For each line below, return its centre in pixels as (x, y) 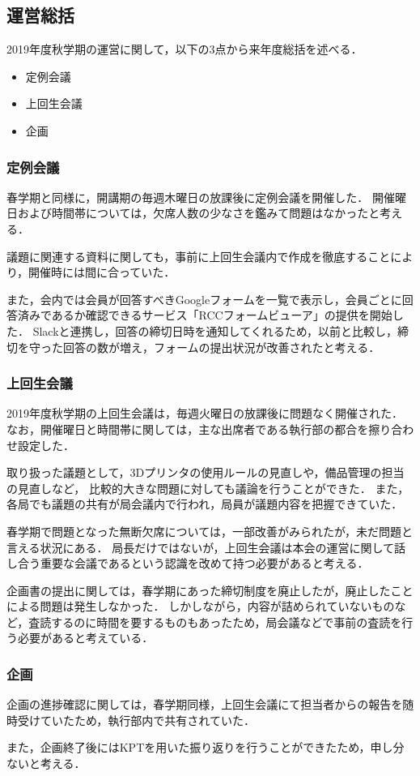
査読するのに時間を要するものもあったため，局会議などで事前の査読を (215, 622)
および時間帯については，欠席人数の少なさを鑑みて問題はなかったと (199, 213)
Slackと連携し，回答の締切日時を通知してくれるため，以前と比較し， (215, 330)
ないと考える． (46, 763)
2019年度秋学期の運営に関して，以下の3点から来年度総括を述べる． (185, 49)
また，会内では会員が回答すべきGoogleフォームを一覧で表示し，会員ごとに (204, 299)
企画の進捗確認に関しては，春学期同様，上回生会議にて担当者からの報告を (205, 704)
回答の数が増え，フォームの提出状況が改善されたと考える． (221, 347)
